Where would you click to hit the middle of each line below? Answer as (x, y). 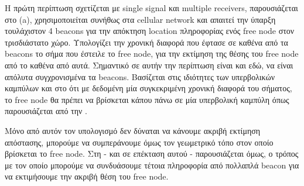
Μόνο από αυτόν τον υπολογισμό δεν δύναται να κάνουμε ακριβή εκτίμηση (133, 130)
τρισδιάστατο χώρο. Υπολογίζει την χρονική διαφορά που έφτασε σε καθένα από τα (146, 42)
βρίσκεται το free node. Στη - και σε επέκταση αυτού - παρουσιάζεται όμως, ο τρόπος (152, 154)
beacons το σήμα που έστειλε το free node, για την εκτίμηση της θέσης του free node (152, 54)
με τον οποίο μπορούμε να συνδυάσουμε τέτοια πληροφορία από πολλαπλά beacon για (152, 165)
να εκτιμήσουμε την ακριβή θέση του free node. (87, 176)
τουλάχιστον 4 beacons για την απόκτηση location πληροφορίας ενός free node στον (150, 31)
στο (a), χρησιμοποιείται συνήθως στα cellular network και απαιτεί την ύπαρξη (140, 19)
